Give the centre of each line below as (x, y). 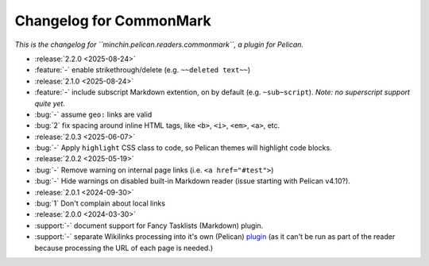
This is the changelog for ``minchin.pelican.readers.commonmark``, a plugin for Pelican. (159, 44)
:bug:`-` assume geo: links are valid (93, 114)
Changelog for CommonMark (113, 21)
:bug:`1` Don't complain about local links (100, 203)
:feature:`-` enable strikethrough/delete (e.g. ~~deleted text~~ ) (143, 70)
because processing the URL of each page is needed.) (124, 248)
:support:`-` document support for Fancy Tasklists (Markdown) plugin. (149, 226)
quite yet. (50, 103)
